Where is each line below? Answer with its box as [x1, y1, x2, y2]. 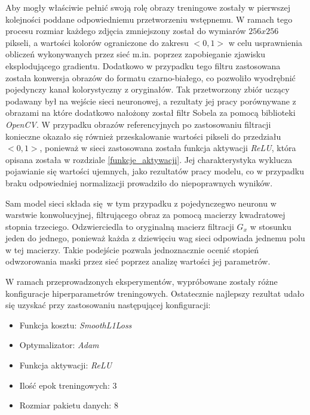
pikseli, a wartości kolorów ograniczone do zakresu [5, 36, 189, 48]
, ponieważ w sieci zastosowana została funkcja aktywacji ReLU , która [39, 142, 296, 154]
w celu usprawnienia [228, 36, 303, 48]
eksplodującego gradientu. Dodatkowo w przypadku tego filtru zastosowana [5, 59, 281, 72]
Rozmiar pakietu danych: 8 [19, 399, 118, 411]
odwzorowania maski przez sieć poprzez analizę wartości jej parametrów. [5, 255, 271, 268]
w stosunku [250, 220, 291, 232]
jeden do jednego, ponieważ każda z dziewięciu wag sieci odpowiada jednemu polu [5, 232, 305, 244]
